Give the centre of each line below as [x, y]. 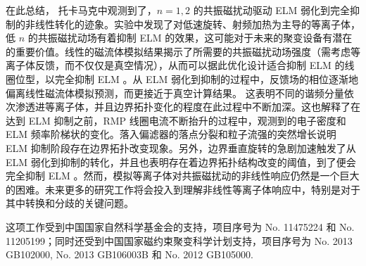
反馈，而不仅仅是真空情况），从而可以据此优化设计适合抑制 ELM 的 [190, 65]
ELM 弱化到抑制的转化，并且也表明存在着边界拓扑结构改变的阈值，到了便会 [181, 161]
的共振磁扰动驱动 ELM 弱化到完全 [272, 10]
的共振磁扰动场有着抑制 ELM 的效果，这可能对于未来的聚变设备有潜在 [190, 38]
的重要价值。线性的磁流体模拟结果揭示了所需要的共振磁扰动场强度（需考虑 [178, 51]
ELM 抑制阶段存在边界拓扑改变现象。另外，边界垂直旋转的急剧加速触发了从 [181, 147]
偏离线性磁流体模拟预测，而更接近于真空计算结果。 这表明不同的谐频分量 [175, 93]
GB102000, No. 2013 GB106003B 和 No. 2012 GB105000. [130, 254]
